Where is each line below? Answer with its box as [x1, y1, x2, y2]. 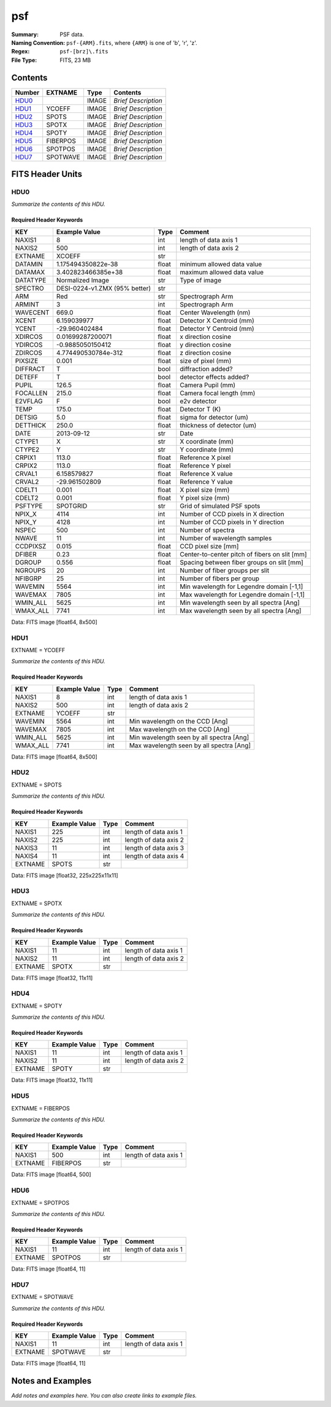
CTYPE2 [15, 445, 40, 454]
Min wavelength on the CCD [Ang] [129, 717, 228, 725]
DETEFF [15, 372, 39, 381]
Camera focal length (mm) [180, 389, 256, 397]
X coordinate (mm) [180, 437, 234, 445]
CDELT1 [15, 485, 37, 494]
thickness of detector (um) [180, 421, 257, 429]
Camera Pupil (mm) [180, 381, 236, 389]
